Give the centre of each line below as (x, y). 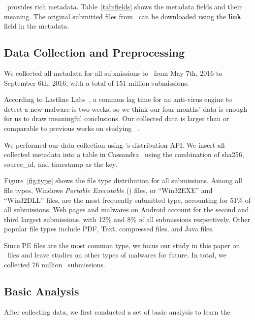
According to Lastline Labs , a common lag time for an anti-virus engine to (118, 99)
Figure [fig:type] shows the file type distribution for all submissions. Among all (123, 180)
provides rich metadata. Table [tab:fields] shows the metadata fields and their (125, 6)
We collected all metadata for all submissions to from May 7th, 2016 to (113, 73)
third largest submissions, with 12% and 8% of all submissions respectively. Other (127, 219)
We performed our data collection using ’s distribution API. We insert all (114, 144)
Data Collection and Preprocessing (95, 52)
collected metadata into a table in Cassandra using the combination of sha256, (124, 154)
